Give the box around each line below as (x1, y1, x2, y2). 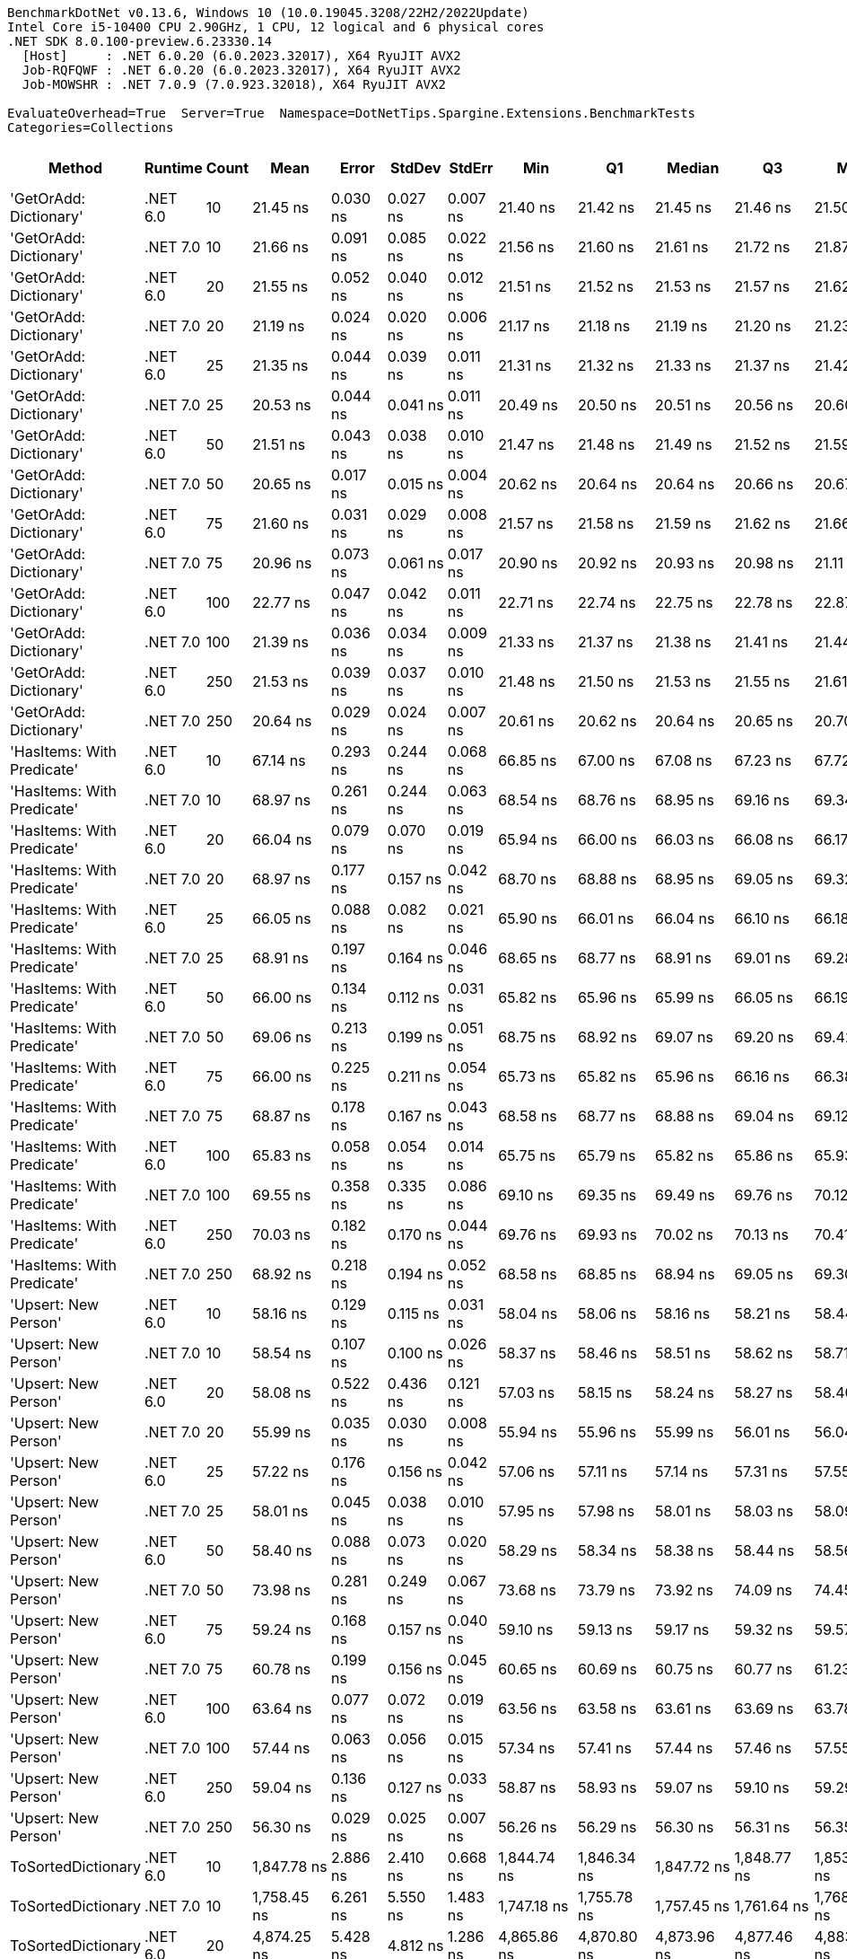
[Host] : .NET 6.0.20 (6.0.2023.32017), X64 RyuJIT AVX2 (22, 48, 461, 63)
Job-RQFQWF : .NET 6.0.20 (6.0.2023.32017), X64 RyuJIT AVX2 (22, 63, 461, 77)
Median (667, 159, 720, 177)
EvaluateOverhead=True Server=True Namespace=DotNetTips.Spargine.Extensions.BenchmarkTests (7, 106, 696, 120)
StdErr (449, 159, 493, 177)
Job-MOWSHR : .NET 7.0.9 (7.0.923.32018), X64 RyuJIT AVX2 (22, 77, 446, 92)
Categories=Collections (7, 120, 174, 135)
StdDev (389, 159, 441, 177)
